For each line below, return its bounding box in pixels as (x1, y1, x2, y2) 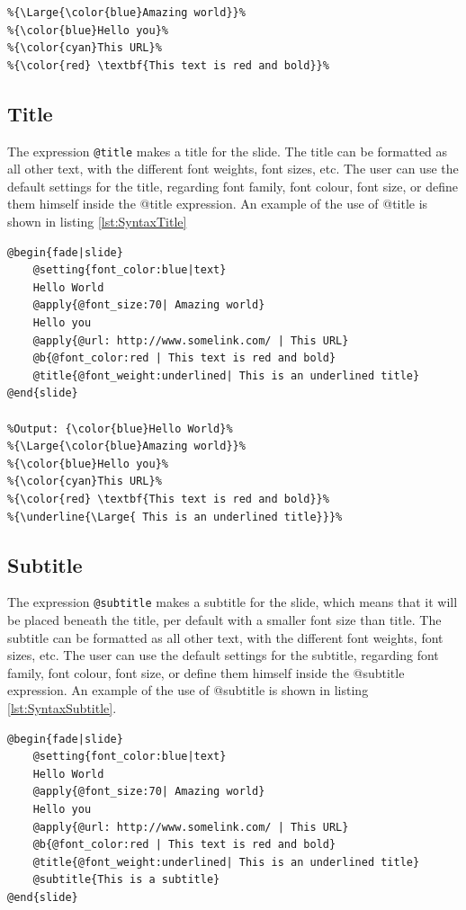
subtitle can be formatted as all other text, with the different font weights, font (7, 628, 444, 647)
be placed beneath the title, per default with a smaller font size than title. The (7, 610, 442, 629)
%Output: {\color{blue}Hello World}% (7, 422, 233, 435)
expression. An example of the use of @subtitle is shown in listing (7, 681, 369, 700)
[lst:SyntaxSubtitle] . (7, 698, 117, 717)
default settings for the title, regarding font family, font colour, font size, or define (7, 176, 458, 195)
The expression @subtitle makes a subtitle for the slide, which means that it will (7, 593, 458, 611)
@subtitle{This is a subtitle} (32, 873, 220, 887)
